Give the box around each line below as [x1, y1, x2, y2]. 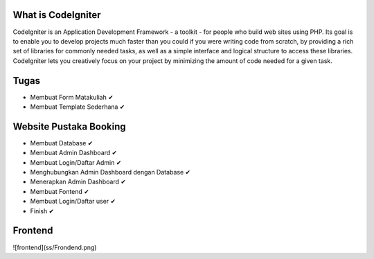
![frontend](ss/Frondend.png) [12, 243, 97, 251]
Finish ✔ [30, 206, 55, 215]
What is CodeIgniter [12, 9, 101, 21]
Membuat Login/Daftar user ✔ [30, 197, 116, 206]
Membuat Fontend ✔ [30, 187, 89, 195]
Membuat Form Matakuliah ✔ [30, 93, 114, 101]
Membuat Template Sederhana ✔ [30, 102, 125, 111]
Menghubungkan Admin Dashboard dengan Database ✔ [30, 168, 190, 177]
